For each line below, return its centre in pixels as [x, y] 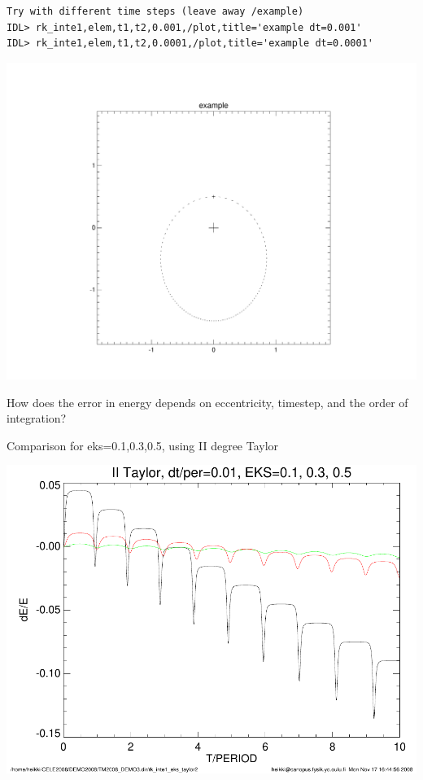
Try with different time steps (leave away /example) [155, 11]
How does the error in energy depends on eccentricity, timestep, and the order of [207, 402]
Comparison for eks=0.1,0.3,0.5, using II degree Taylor [143, 445]
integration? [37, 418]
